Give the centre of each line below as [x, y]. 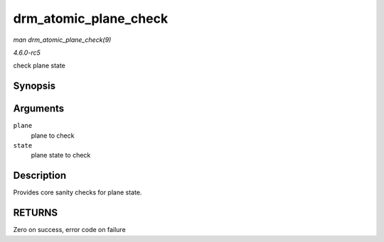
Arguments [39, 109]
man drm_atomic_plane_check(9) [62, 40]
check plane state [39, 66]
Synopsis [34, 86]
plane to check [53, 136]
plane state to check [61, 155]
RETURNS [36, 213]
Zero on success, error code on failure [69, 230]
